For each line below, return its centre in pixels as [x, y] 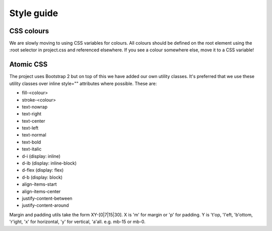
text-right [32, 114]
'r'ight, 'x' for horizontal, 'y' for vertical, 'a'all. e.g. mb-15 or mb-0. [77, 222]
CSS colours [29, 31]
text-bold [31, 142]
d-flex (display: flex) [43, 170]
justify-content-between [47, 198]
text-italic [32, 149]
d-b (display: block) [42, 177]
